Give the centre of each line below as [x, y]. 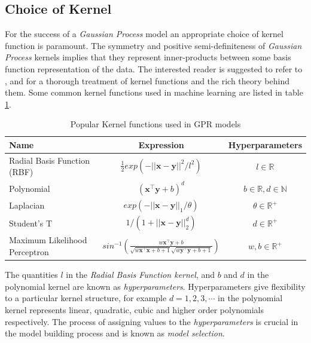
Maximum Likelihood [48, 240]
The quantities [31, 275]
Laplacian [27, 205]
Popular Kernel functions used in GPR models [155, 124]
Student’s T [31, 223]
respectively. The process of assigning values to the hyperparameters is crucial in [152, 321]
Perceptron [29, 252]
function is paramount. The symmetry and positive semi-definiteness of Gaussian [153, 45]
